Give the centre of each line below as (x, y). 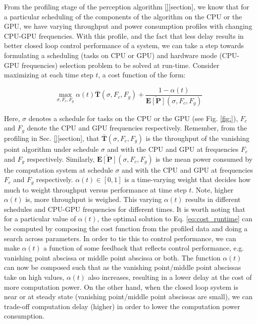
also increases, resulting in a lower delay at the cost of (170, 277)
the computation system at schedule (59, 169)
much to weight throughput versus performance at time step (96, 189)
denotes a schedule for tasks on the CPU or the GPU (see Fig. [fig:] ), (133, 118)
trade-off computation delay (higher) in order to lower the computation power (122, 306)
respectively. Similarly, (61, 159)
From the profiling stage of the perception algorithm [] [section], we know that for (127, 6)
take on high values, (34, 277)
